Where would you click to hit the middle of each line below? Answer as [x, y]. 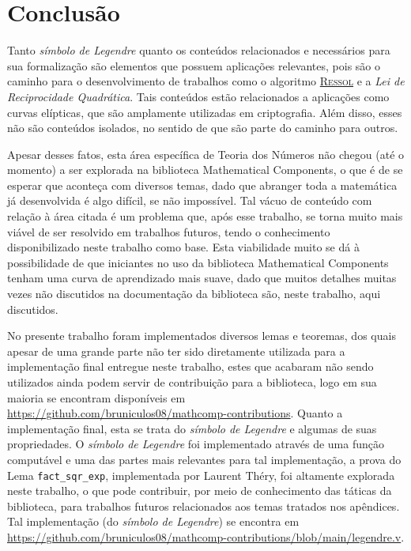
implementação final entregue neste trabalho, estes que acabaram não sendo [190, 366]
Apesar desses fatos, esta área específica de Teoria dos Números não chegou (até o [206, 154]
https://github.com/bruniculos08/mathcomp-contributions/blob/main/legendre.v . [206, 537]
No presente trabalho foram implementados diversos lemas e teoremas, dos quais [202, 336]
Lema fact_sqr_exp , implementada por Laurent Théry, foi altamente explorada [201, 475]
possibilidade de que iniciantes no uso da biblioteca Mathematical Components [198, 262]
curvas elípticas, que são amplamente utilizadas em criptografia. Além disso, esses [205, 112]
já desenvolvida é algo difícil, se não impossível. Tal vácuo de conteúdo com [190, 200]
